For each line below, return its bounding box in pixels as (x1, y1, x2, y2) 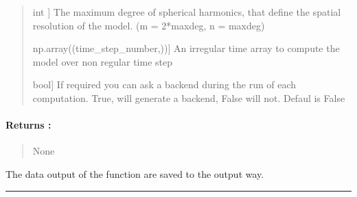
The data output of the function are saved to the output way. (5, 166, 264, 181)
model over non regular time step (32, 54, 172, 68)
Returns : (5, 118, 51, 132)
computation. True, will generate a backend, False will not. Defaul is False (32, 90, 345, 105)
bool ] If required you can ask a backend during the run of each (32, 77, 297, 92)
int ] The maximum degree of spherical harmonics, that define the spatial (32, 5, 341, 18)
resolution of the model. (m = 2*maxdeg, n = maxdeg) (32, 18, 265, 32)
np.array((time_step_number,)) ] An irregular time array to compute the (32, 41, 340, 55)
